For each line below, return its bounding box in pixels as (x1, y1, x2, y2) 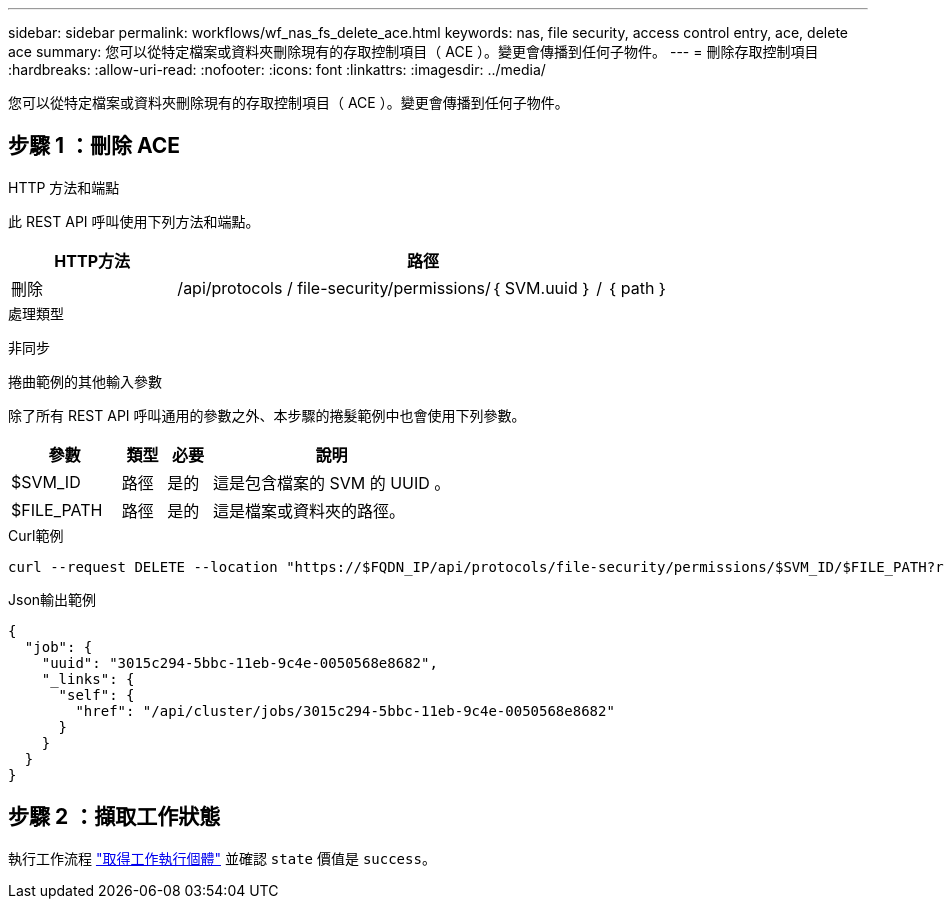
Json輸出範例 (8, 590, 97, 608)
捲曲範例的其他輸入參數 (8, 372, 162, 390)
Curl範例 (8, 526, 64, 544)
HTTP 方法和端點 (8, 178, 120, 196)
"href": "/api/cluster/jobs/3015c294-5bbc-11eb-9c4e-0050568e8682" (75, 702, 615, 719)
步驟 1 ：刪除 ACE (8, 133, 181, 159)
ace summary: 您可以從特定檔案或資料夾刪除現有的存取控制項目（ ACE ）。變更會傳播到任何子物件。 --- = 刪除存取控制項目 (8, 43, 819, 60)
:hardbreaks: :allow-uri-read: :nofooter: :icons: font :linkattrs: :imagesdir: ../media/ (8, 61, 546, 78)
